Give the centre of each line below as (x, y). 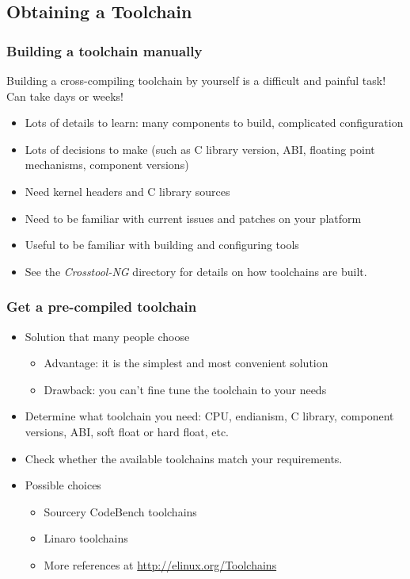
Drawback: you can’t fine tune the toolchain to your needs (185, 389)
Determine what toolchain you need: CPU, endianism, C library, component (209, 416)
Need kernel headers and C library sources (127, 191)
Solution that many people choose (107, 336)
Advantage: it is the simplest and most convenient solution (186, 363)
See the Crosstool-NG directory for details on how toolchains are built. (196, 271)
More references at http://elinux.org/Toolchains (160, 564)
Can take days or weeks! (65, 96)
